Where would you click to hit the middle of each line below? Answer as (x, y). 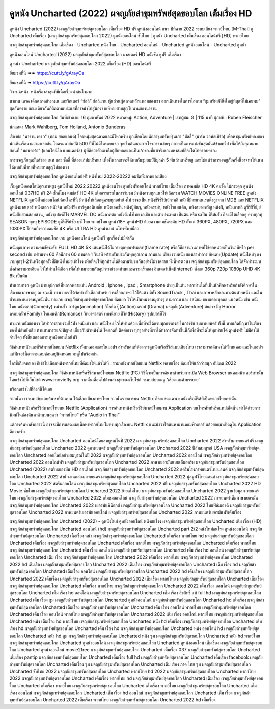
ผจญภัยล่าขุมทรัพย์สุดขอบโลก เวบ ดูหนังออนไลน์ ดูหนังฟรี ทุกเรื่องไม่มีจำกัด (72, 238)
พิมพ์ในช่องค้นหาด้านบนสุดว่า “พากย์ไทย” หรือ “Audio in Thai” (64, 415)
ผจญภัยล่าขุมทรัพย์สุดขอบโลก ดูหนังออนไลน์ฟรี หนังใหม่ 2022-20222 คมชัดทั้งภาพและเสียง (88, 176)
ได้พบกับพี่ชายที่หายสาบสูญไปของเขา (39, 167)
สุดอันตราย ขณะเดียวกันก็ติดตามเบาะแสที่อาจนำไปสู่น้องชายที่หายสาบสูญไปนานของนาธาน (83, 108)
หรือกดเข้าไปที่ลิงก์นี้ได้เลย (31, 389)
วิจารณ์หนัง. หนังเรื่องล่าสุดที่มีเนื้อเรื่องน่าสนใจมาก (51, 92)
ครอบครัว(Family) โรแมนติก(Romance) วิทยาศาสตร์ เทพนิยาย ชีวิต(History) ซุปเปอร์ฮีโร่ (88, 314)
